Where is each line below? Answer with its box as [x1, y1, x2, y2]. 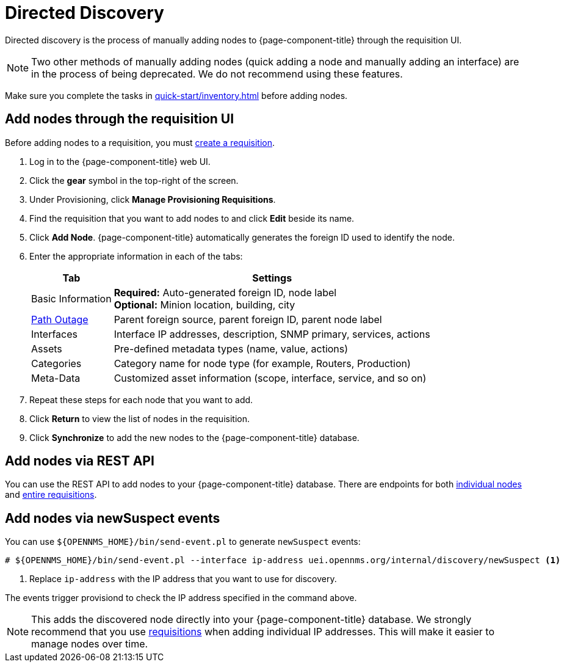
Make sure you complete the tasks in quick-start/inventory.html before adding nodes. [5, 90, 348, 101]
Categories [31, 357, 82, 370]
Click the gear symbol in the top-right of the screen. [29, 175, 239, 186]
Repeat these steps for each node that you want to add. [29, 394, 253, 405]
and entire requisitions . [5, 489, 97, 500]
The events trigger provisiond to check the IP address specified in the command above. [5, 592, 357, 603]
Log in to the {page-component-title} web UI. [29, 156, 211, 167]
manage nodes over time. [31, 638, 148, 651]
